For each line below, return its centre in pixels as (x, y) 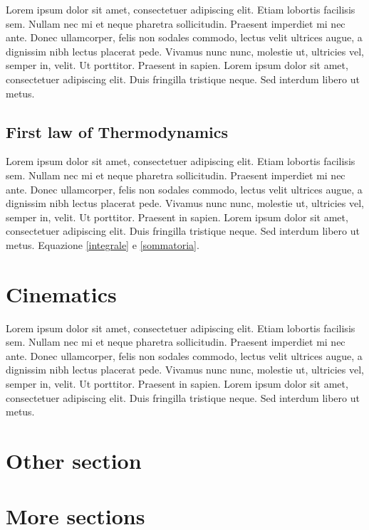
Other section (74, 460)
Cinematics (61, 293)
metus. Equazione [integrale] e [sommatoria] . (103, 244)
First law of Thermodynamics (117, 131)
